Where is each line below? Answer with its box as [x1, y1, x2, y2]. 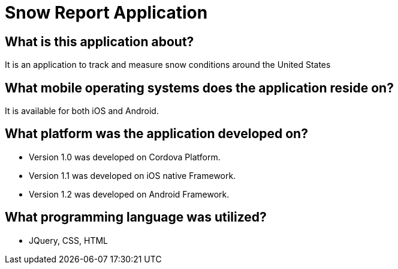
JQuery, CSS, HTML [29, 235, 108, 246]
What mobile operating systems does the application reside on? [5, 80, 394, 95]
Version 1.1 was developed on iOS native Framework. [29, 170, 236, 181]
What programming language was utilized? [5, 210, 267, 225]
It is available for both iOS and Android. [5, 106, 159, 116]
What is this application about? [5, 34, 194, 49]
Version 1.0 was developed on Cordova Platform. [29, 151, 221, 162]
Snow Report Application [5, 2, 208, 23]
